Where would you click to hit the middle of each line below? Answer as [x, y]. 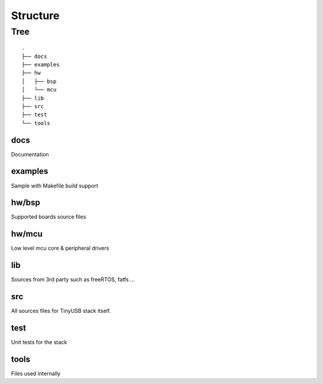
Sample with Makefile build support [55, 186]
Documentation [30, 154]
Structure [35, 16]
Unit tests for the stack [39, 342]
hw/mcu [27, 234]
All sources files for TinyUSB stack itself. [61, 311]
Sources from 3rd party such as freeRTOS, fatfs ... [73, 279]
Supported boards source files [49, 217]
